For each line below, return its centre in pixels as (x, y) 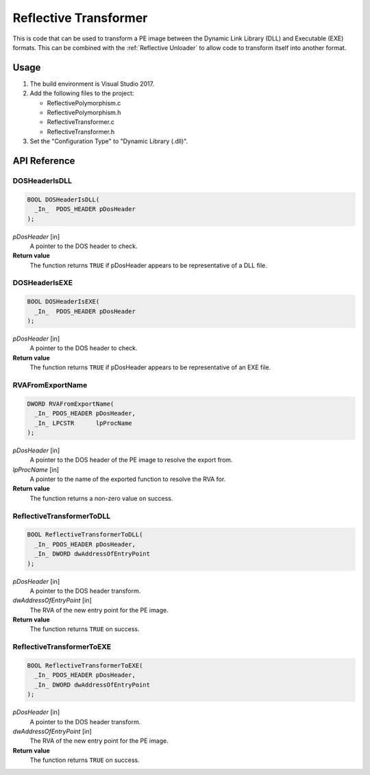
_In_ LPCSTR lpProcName (84, 423)
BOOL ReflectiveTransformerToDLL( (85, 535)
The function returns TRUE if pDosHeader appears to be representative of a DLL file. (148, 265)
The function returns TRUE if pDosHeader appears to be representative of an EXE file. (150, 367)
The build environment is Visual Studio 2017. (92, 84)
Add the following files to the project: (82, 93)
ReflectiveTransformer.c (81, 122)
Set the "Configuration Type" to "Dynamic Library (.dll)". (109, 141)
